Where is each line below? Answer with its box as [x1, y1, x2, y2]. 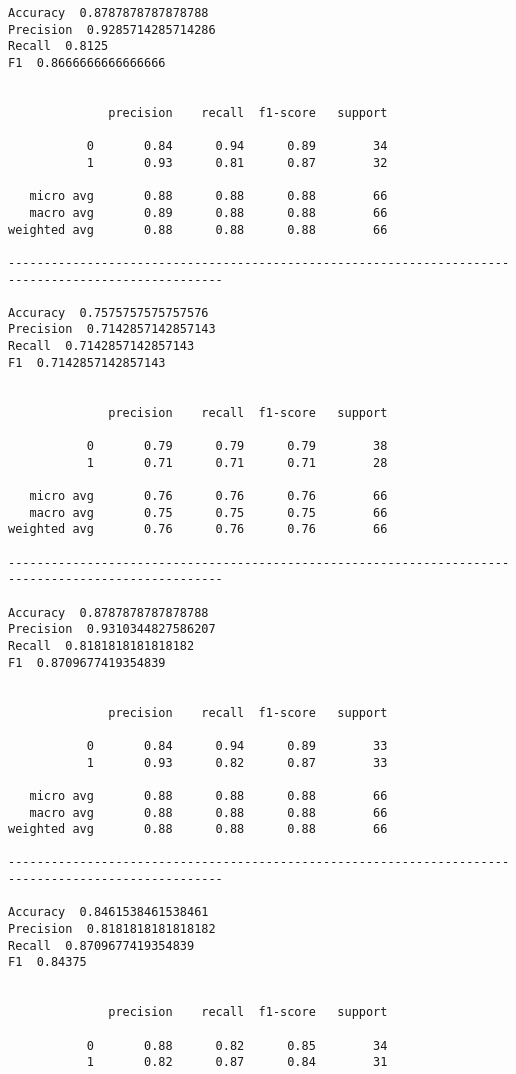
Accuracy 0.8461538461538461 [8, 905, 209, 920]
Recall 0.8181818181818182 [8, 638, 195, 653]
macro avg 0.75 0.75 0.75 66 [29, 505, 388, 520]
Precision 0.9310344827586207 [8, 622, 216, 637]
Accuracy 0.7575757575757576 [8, 305, 209, 320]
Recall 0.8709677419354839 [8, 938, 195, 953]
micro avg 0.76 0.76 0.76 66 [29, 489, 388, 504]
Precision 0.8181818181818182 [8, 922, 216, 937]
